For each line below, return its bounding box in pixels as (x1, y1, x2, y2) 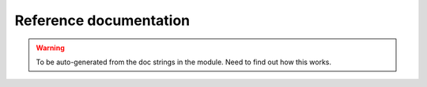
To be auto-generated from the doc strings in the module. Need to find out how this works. (36, 57, 332, 67)
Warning (36, 43, 65, 53)
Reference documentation (14, 12, 191, 29)
